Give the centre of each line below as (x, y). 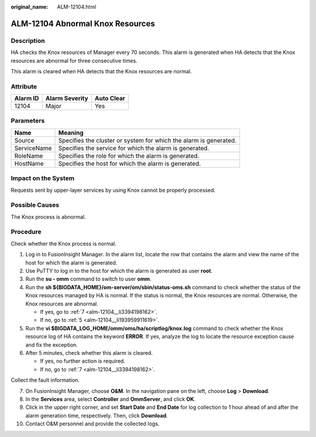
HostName (29, 163)
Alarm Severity (67, 99)
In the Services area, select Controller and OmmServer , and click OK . (111, 399)
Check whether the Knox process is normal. (64, 243)
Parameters (28, 121)
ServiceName (33, 148)
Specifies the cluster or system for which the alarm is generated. (147, 140)
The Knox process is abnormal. (48, 216)
